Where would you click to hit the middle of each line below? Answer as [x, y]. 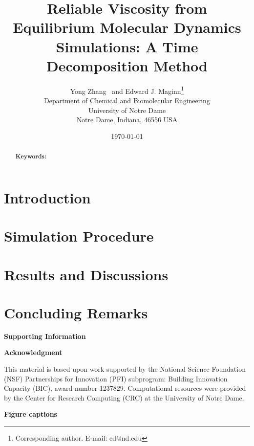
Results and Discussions [86, 274]
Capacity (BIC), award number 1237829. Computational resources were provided [125, 388]
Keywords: [31, 156]
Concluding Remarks [76, 312]
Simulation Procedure [79, 236]
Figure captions [31, 414]
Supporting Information [45, 336]
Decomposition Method [127, 65]
